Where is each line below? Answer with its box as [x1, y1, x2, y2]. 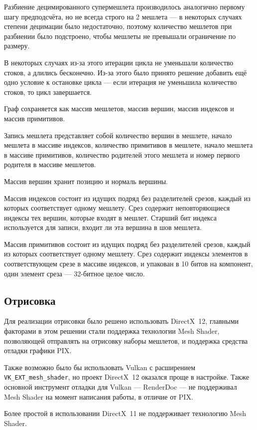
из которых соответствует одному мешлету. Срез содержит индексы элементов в [4, 248, 248, 259]
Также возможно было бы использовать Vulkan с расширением [4, 362, 196, 372]
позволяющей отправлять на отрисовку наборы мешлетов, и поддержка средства [4, 335, 248, 346]
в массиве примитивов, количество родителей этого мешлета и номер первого [4, 149, 240, 160]
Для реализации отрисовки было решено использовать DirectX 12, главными [4, 316, 239, 326]
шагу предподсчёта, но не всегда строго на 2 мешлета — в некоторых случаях [4, 11, 242, 21]
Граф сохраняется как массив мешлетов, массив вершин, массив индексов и [4, 103, 234, 114]
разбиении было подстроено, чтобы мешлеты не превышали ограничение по [4, 30, 236, 41]
